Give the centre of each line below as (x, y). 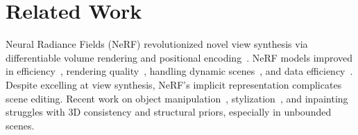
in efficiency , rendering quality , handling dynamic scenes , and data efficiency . (179, 71)
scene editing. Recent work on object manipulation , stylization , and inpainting (177, 98)
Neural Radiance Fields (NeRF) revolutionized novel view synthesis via (157, 44)
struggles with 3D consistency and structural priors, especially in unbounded (169, 112)
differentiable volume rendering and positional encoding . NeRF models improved (179, 57)
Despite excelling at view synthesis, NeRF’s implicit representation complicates (174, 84)
